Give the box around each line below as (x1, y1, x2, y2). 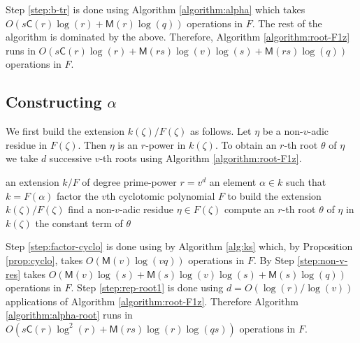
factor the (57, 188, 99, 203)
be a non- (262, 124, 303, 138)
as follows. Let (190, 124, 252, 138)
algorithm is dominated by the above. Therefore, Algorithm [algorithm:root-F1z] (6, 29, 350, 44)
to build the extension (227, 188, 322, 203)
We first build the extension (6, 124, 125, 138)
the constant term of (35, 215, 123, 230)
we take (6, 151, 38, 166)
